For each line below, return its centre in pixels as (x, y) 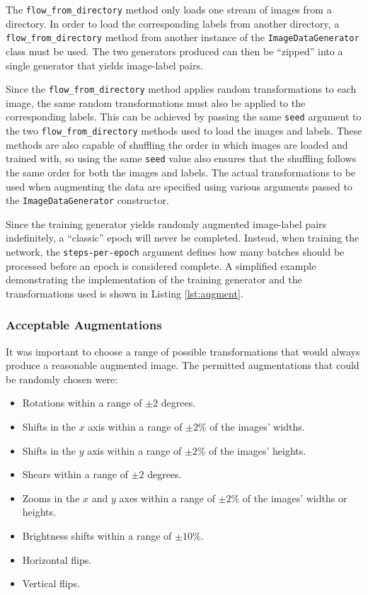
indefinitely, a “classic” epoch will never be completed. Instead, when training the (183, 238)
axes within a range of (167, 498)
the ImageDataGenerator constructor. (87, 200)
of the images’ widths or (295, 498)
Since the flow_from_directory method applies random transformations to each (181, 89)
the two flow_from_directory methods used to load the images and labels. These (184, 130)
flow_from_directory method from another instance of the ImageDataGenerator (183, 37)
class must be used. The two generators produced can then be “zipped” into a (174, 51)
